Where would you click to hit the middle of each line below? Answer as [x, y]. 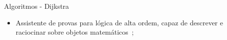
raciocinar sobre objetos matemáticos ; [75, 32]
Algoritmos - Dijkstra [37, 6]
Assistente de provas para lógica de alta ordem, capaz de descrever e [119, 22]
